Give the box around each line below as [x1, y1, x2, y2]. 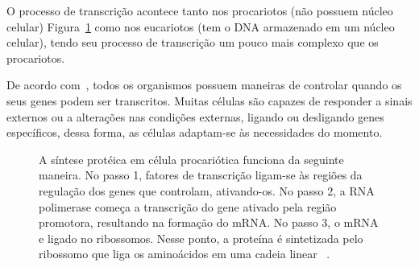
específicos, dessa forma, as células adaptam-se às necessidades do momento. [6, 124, 383, 141]
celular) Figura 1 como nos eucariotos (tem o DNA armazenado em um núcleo [6, 18, 395, 35]
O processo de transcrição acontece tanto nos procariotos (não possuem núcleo [6, 2, 393, 18]
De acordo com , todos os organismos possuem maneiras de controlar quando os [6, 76, 402, 93]
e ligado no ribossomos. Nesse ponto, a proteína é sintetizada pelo [39, 229, 363, 246]
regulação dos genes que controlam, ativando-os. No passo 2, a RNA [39, 182, 375, 199]
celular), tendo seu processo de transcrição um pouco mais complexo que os [6, 34, 379, 51]
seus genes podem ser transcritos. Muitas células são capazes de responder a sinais [6, 92, 413, 109]
